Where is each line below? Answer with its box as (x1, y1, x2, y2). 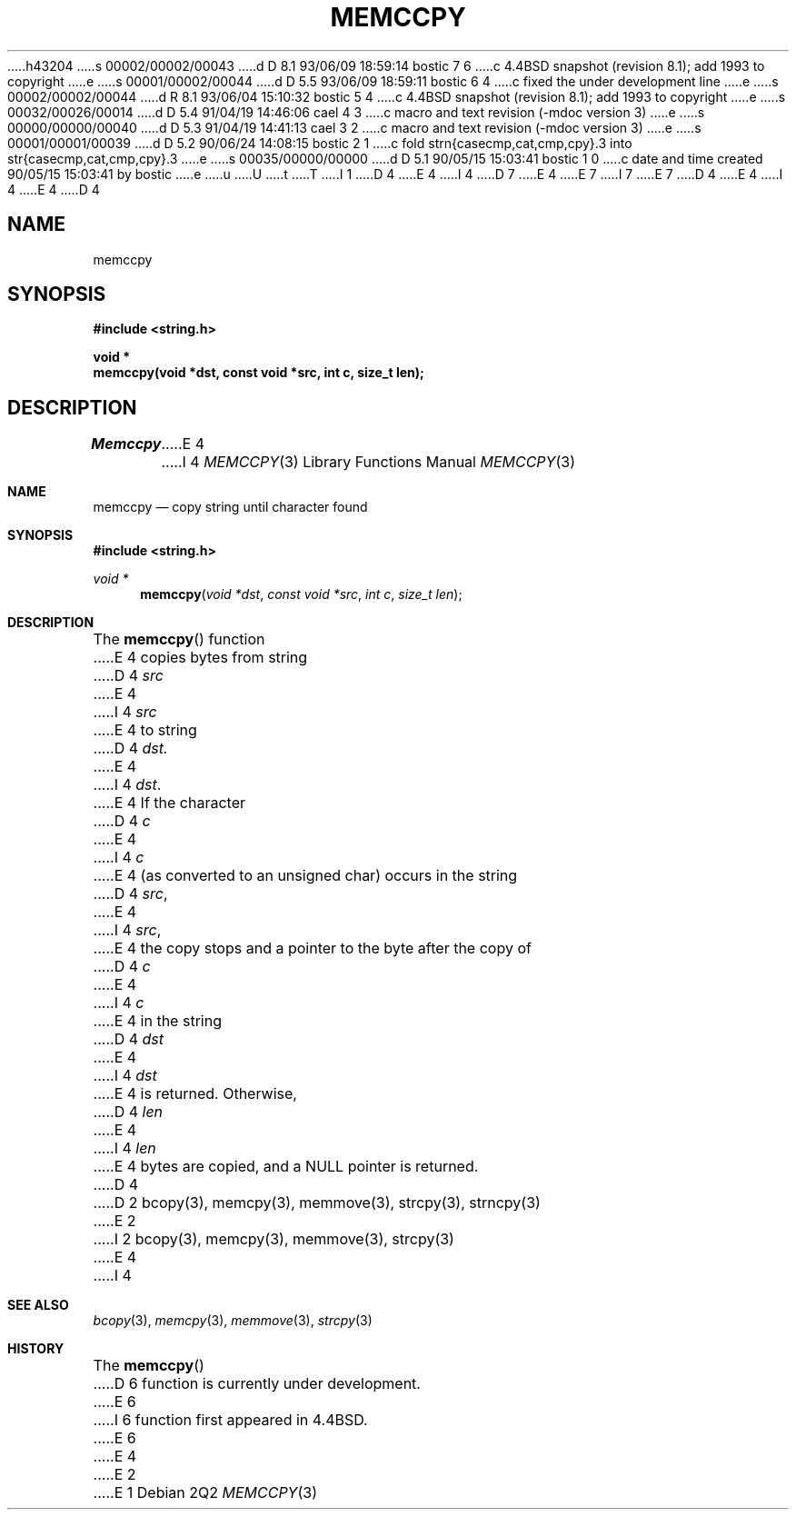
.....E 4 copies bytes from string (93, 648, 308, 667)
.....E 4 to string (93, 721, 197, 740)
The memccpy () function (93, 630, 265, 649)
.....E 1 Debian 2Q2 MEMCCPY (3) (93, 1483, 318, 1502)
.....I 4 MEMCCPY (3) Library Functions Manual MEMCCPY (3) (161, 453, 575, 472)
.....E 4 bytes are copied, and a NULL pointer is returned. (93, 1157, 479, 1176)
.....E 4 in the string (93, 1012, 222, 1031)
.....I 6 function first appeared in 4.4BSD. (93, 1411, 368, 1430)
